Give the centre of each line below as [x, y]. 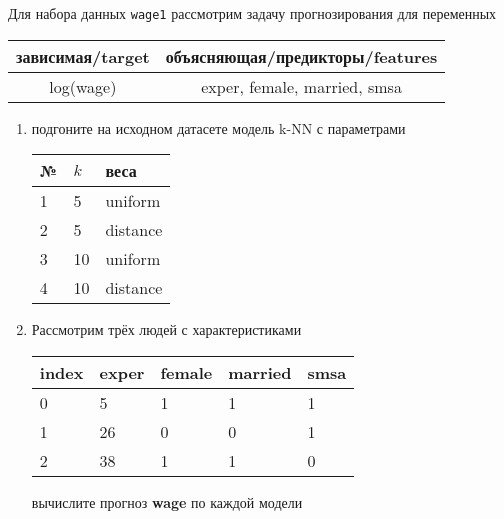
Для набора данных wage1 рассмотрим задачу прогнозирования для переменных [252, 13]
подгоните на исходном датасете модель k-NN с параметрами [218, 127]
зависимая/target [83, 56]
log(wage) [83, 86]
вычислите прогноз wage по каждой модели [167, 501]
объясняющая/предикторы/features [301, 56]
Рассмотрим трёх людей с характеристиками [166, 329]
